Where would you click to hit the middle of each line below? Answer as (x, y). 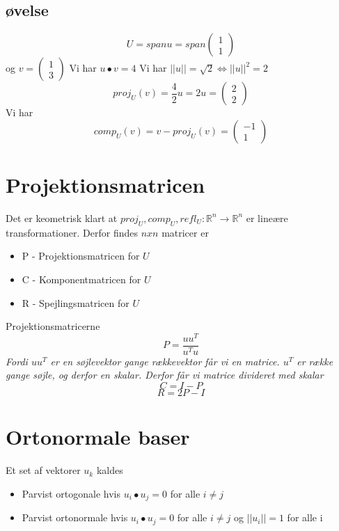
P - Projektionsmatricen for (81, 256)
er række (315, 361)
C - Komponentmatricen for (81, 279)
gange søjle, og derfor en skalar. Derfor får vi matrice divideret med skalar (165, 375)
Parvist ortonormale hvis (75, 517)
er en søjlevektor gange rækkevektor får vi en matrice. (165, 361)
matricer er (185, 232)
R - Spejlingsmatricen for (76, 302)
